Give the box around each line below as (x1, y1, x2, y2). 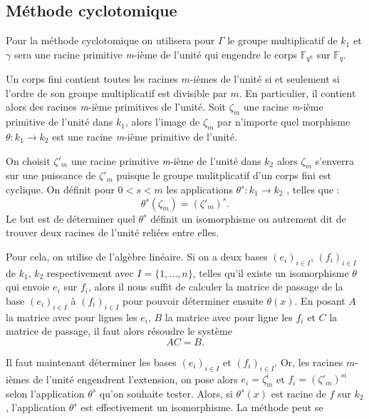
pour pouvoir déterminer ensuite (122, 293, 264, 308)
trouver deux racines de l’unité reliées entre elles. (6, 225, 219, 240)
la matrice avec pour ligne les (165, 309, 293, 324)
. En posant (294, 293, 345, 308)
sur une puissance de (6, 168, 96, 183)
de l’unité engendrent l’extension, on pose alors (33, 371, 238, 386)
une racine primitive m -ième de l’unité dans (71, 153, 261, 168)
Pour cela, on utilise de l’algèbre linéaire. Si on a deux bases (6, 248, 268, 263)
